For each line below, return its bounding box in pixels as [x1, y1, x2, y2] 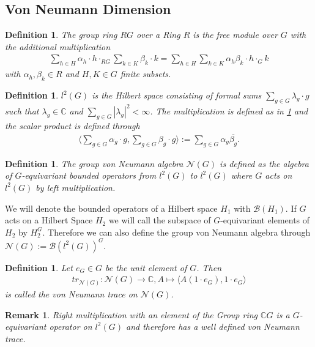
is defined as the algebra [220, 157, 309, 170]
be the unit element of [105, 261, 187, 274]
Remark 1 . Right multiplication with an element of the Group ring [5, 308, 258, 321]
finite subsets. [120, 67, 171, 80]
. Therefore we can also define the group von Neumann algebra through [42, 225, 311, 238]
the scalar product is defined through [5, 119, 140, 132]
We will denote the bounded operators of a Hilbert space [5, 201, 218, 214]
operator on [49, 320, 92, 333]
